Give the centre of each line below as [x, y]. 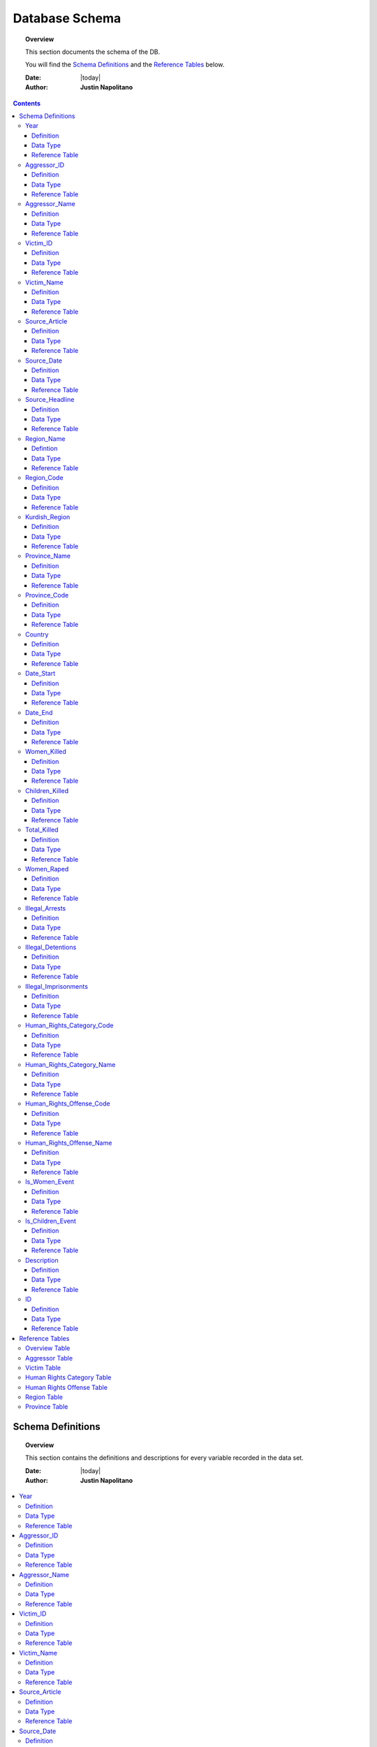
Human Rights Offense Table [67, 1387]
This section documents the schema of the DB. [93, 52]
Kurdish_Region [48, 516]
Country [37, 634]
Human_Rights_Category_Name [71, 1064]
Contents [27, 103]
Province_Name [48, 556]
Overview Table [48, 1348]
